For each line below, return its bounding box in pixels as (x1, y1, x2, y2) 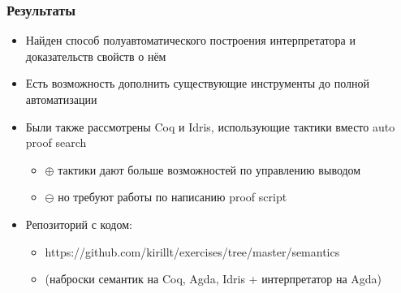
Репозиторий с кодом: (25, 215, 132, 232)
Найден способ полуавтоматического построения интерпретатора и (25, 32, 356, 49)
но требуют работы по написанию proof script (58, 188, 287, 205)
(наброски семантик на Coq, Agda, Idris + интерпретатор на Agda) (45, 270, 382, 287)
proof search (25, 134, 87, 151)
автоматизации (25, 91, 97, 107)
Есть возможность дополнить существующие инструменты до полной (25, 75, 369, 92)
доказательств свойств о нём (25, 47, 166, 64)
